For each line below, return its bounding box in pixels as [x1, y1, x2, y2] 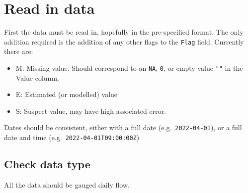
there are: [4, 46, 33, 56]
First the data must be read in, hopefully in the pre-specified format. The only [4, 27, 244, 37]
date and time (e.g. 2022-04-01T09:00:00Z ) [4, 132, 140, 143]
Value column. [15, 72, 59, 83]
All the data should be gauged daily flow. [4, 179, 130, 190]
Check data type [4, 156, 90, 172]
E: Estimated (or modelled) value [15, 89, 118, 99]
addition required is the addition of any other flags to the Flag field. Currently [4, 36, 244, 47]
